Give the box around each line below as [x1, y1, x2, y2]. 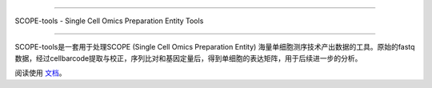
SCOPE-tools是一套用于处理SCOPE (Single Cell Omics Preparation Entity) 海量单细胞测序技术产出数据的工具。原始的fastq [14, 42, 415, 52]
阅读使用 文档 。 [14, 68, 66, 78]
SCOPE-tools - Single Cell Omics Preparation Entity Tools [14, 16, 204, 26]
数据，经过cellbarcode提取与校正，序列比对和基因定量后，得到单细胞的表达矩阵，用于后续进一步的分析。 [14, 53, 362, 63]
